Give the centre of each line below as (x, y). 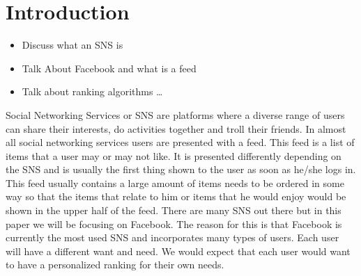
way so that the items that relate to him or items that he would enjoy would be (176, 196)
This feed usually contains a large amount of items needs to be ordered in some (175, 182)
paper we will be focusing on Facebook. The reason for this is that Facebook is (174, 224)
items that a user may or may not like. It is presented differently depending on (174, 155)
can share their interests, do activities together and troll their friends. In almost (176, 128)
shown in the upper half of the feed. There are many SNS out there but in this (174, 210)
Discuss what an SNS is (72, 45)
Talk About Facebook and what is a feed (109, 68)
